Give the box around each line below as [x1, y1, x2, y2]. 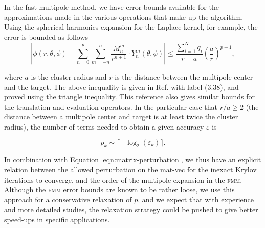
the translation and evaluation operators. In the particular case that [4, 101, 217, 112]
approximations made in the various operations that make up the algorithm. [4, 11, 244, 22]
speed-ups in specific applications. [4, 214, 110, 225]
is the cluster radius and [31, 71, 107, 82]
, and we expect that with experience [138, 194, 254, 205]
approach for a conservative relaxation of [4, 194, 132, 205]
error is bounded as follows [4, 31, 89, 42]
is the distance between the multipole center [115, 71, 253, 82]
